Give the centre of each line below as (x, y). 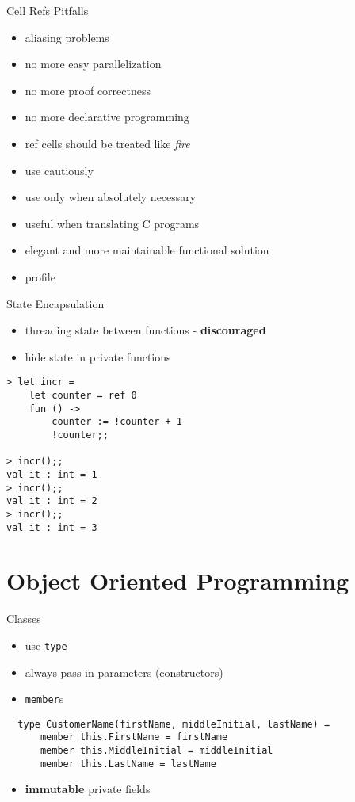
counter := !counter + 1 (117, 422)
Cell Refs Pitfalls (48, 10)
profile (40, 276)
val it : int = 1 (52, 474)
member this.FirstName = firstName (134, 737)
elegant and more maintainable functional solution (147, 250)
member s (44, 699)
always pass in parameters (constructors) (124, 672)
